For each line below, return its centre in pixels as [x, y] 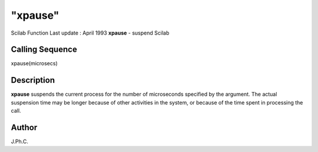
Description [33, 80]
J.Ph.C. [20, 141]
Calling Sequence [44, 50]
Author [24, 127]
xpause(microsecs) [34, 63]
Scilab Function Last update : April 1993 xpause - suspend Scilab [90, 33]
